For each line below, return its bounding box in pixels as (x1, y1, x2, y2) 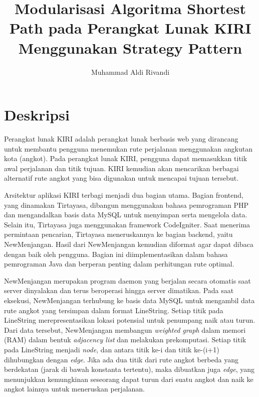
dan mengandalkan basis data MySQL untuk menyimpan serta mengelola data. (4, 209, 247, 220)
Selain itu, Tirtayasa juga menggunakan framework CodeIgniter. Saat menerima (4, 219, 250, 229)
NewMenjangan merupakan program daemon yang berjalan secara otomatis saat (4, 275, 251, 286)
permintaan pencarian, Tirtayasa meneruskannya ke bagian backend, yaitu (4, 229, 233, 239)
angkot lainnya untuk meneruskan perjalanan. (4, 383, 145, 394)
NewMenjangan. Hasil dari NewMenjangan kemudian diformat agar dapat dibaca (4, 238, 253, 249)
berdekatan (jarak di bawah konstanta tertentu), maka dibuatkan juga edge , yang (4, 364, 255, 374)
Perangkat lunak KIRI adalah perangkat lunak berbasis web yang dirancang (4, 134, 238, 144)
